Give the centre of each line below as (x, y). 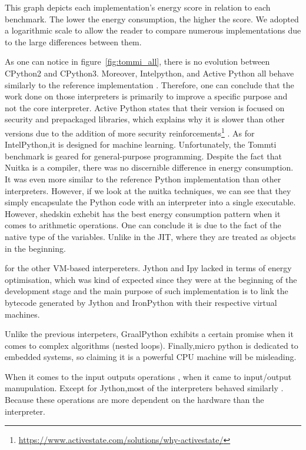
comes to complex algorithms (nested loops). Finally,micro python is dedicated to (152, 345)
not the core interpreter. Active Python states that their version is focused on (145, 107)
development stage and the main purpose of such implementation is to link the (147, 291)
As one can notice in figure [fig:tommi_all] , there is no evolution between (137, 61)
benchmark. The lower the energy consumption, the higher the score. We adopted (152, 19)
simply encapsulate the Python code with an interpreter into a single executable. (150, 202)
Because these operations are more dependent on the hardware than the (134, 400)
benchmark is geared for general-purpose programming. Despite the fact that (143, 156)
